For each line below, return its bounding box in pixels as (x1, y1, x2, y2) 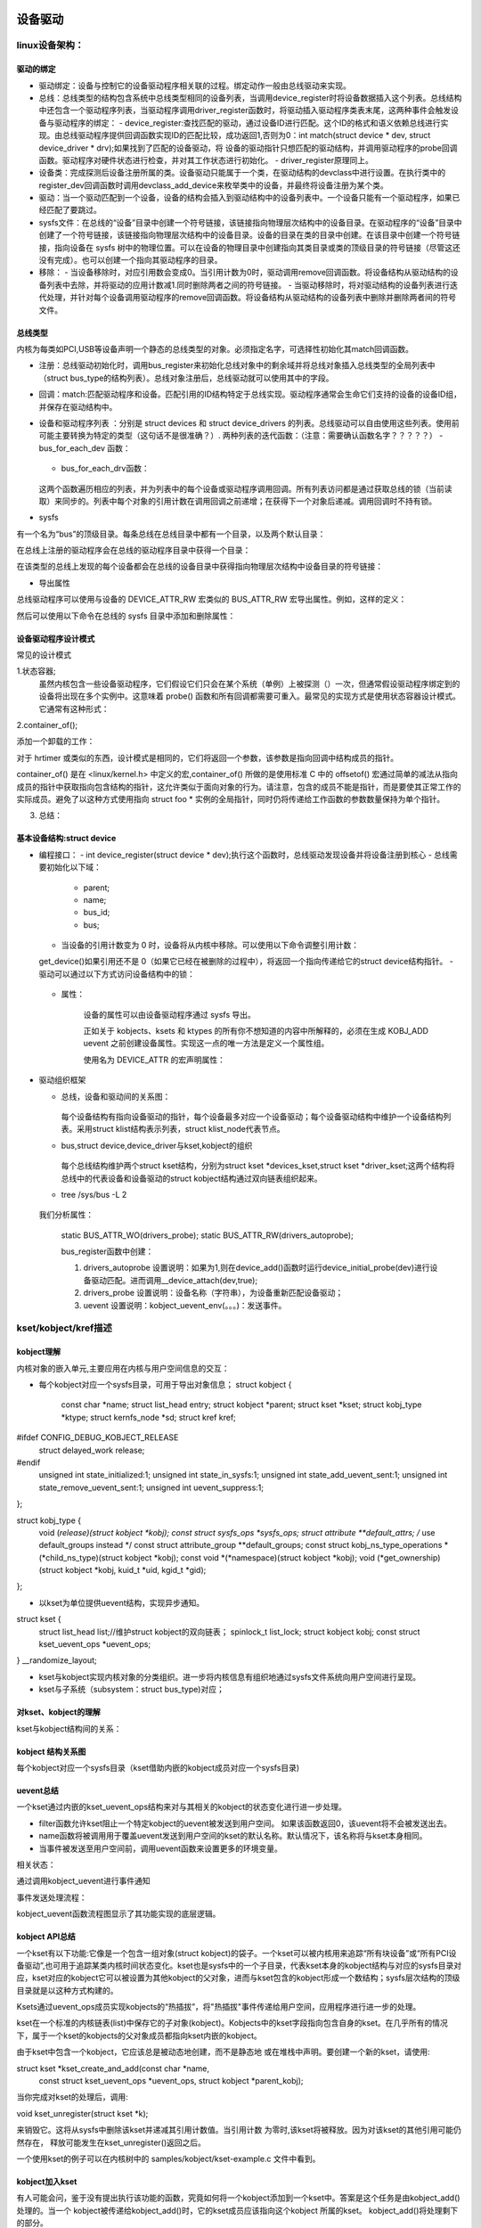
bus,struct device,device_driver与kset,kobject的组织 (61, 1140, 253, 1151)
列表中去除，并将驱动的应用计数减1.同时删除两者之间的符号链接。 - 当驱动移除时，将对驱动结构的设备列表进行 (45, 279, 451, 290)
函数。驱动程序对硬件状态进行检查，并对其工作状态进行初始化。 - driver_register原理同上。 (38, 154, 374, 165)
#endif (16, 1457, 41, 1468)
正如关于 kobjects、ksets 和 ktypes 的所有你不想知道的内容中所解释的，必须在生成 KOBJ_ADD (83, 1026, 429, 1036)
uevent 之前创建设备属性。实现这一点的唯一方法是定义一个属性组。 (83, 1038, 330, 1049)
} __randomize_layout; (16, 1655, 97, 1666)
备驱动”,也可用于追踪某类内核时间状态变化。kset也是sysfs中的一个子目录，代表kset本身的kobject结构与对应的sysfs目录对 (16, 1960, 462, 1970)
